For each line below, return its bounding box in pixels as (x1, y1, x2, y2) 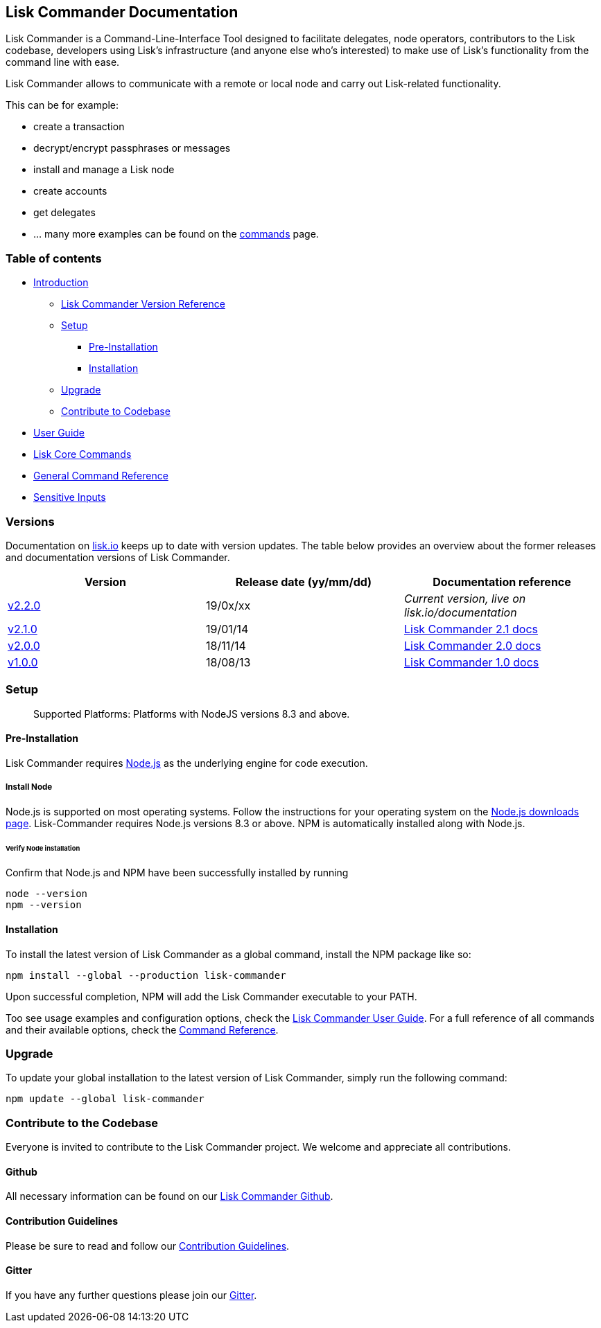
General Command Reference (33, 470, 168, 482)
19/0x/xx (205, 598, 251, 612)
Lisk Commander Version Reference (61, 298, 225, 310)
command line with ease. (6, 56, 120, 69)
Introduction (33, 276, 89, 289)
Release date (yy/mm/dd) (235, 574, 372, 589)
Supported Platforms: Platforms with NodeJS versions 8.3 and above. (33, 707, 350, 720)
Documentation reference (433, 574, 571, 589)
